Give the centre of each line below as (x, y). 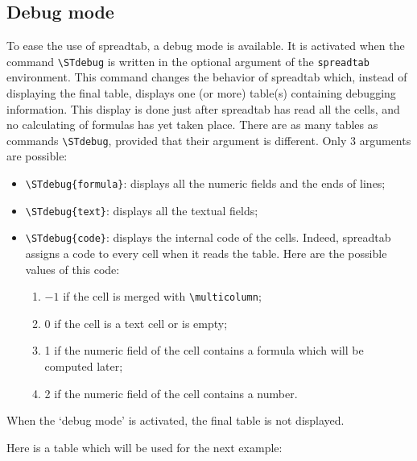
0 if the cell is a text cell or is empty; (136, 323)
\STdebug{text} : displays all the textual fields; (142, 210)
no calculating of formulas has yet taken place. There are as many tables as (192, 125)
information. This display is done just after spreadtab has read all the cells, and (203, 108)
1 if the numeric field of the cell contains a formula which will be (204, 350)
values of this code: (72, 269)
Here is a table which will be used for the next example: (145, 447)
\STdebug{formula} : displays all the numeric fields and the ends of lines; (205, 183)
